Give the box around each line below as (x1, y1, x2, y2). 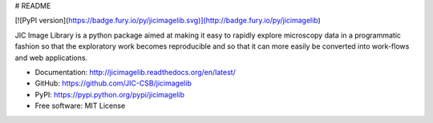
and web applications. (14, 53, 88, 62)
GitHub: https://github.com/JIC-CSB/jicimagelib (34, 78, 192, 88)
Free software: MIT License (34, 101, 126, 111)
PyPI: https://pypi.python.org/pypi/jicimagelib (34, 89, 184, 99)
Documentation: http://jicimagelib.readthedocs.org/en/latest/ (34, 67, 236, 77)
